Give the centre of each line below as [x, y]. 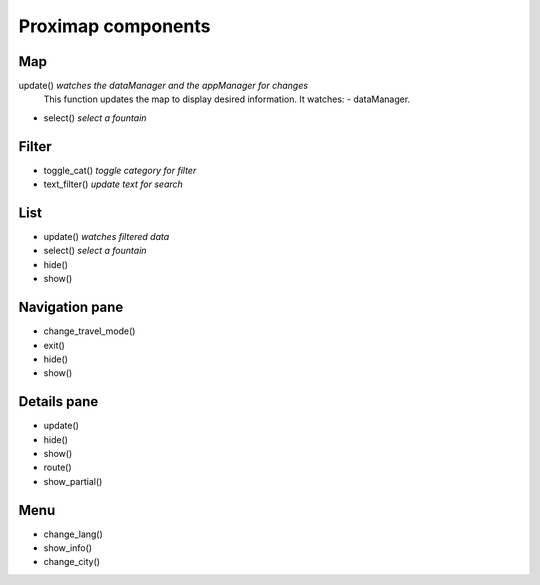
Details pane [58, 401]
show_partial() [73, 481]
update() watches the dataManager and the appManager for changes [163, 86]
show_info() [68, 548]
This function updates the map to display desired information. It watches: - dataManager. [227, 99]
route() [57, 467]
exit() [54, 345]
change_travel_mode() [89, 331]
